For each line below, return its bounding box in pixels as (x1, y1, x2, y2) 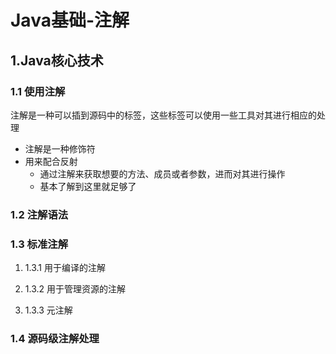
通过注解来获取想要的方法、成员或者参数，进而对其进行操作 (39, 167, 286, 180)
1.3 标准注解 (10, 237, 69, 251)
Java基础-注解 (10, 9, 130, 32)
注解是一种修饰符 (24, 142, 96, 155)
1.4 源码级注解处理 (10, 332, 100, 346)
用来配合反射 (24, 155, 78, 167)
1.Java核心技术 (10, 52, 104, 69)
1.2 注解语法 (10, 207, 69, 221)
